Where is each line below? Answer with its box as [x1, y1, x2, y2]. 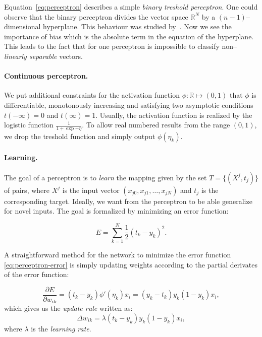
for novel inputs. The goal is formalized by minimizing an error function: [4, 206, 229, 216]
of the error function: [4, 269, 69, 280]
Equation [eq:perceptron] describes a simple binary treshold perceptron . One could [4, 2, 258, 12]
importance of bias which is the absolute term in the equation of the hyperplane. [4, 31, 254, 41]
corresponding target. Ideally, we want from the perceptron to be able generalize [4, 195, 252, 206]
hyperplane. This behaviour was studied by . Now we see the [43, 21, 232, 32]
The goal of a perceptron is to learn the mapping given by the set [4, 172, 207, 182]
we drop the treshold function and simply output [4, 130, 155, 141]
